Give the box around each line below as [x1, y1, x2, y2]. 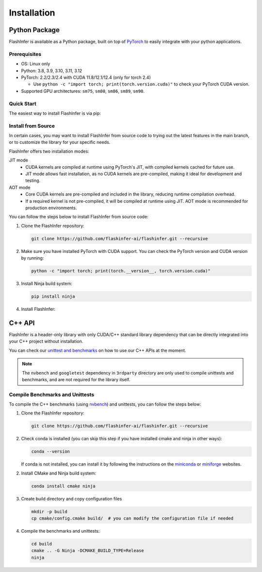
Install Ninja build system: [21, 281, 72, 286]
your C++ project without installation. [9, 339, 83, 344]
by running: [21, 255, 44, 261]
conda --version [31, 449, 70, 454]
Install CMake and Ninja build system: [21, 470, 97, 476]
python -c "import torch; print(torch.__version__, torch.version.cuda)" [31, 268, 211, 274]
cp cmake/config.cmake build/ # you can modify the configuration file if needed [31, 516, 234, 521]
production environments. [25, 205, 77, 211]
